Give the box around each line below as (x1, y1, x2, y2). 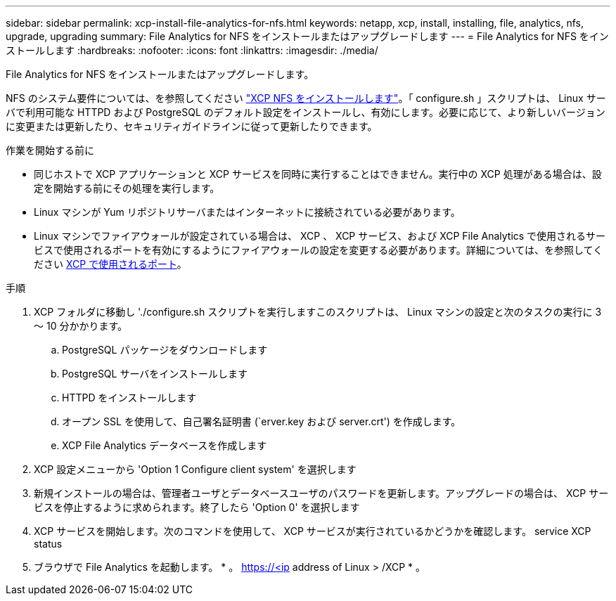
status (34, 538, 63, 550)
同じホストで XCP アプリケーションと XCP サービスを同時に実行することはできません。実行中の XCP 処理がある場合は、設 (34, 168, 602, 180)
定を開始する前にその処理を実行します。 (34, 182, 220, 194)
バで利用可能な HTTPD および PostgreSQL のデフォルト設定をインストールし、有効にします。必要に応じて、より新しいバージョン (6, 106, 605, 118)
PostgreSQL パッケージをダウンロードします (62, 344, 268, 356)
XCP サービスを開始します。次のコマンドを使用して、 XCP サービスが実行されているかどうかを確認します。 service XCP (34, 525, 591, 537)
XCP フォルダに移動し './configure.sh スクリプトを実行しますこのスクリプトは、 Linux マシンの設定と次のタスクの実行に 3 (34, 306, 602, 318)
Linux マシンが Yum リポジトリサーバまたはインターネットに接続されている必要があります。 (34, 206, 461, 218)
